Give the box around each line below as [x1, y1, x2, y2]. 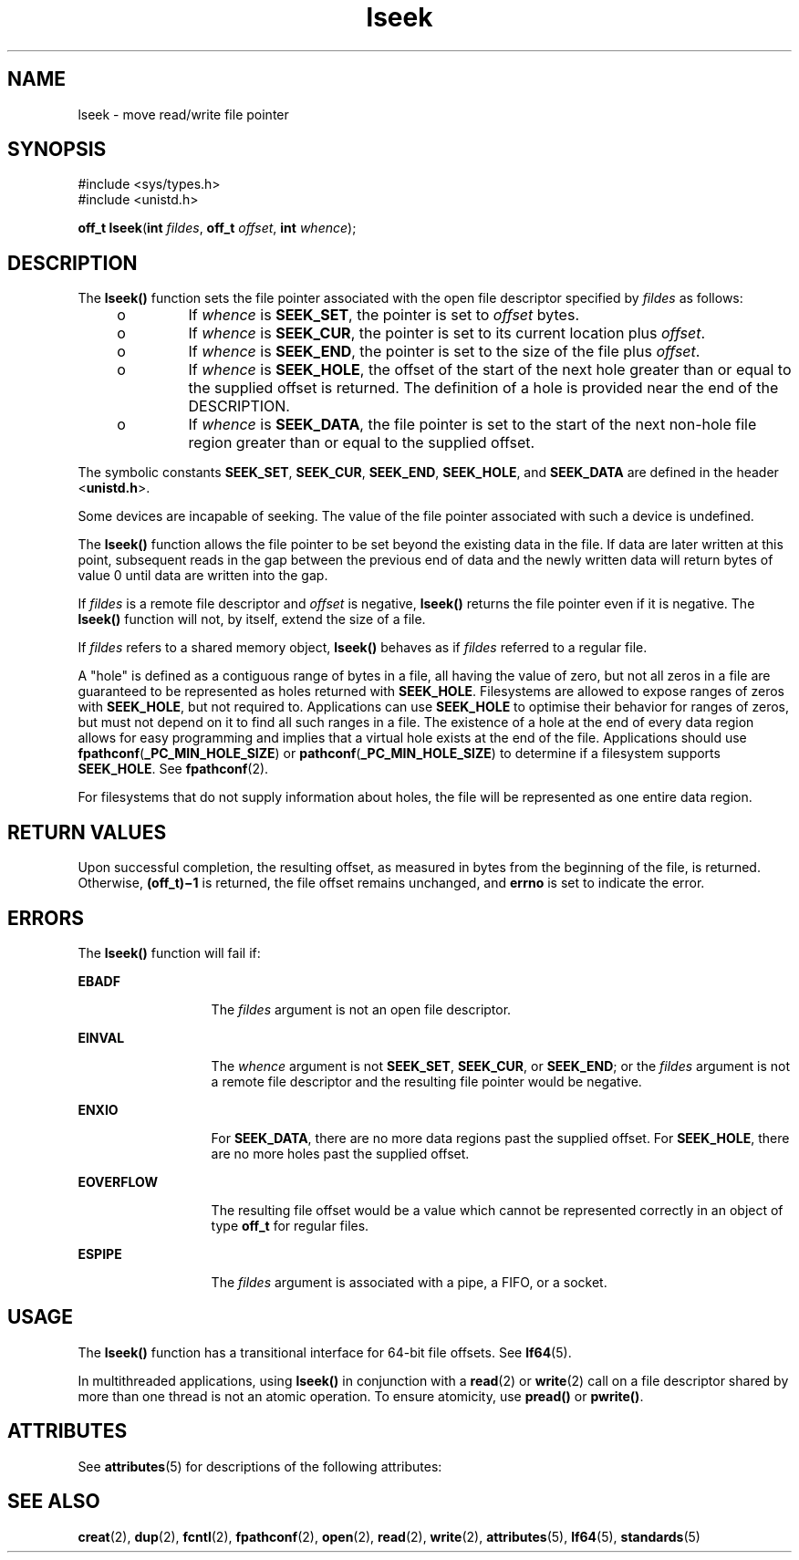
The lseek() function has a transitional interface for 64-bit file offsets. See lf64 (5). [78, 1344, 572, 1360]
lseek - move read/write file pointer [78, 106, 289, 122]
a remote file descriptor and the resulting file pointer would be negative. [211, 1073, 642, 1089]
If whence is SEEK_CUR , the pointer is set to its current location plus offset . [188, 324, 705, 343]
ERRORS [7, 906, 85, 930]
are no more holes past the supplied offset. [211, 1145, 470, 1161]
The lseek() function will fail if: [78, 944, 261, 961]
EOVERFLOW [78, 1173, 158, 1190]
